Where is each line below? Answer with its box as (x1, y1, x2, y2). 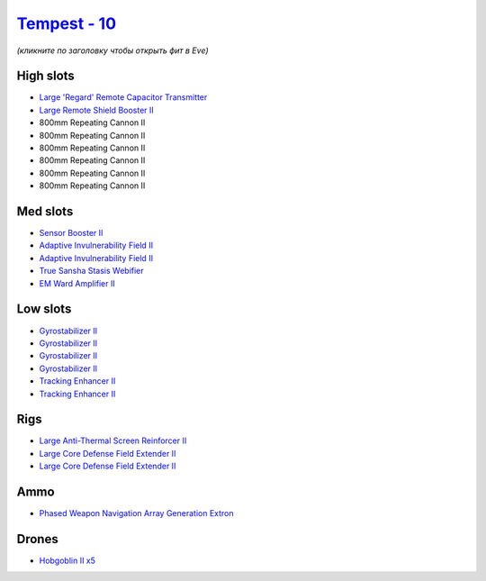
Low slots (16, 302, 72, 317)
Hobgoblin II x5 (39, 555, 96, 567)
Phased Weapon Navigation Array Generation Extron (39, 508, 234, 519)
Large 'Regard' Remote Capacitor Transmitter (39, 92, 208, 103)
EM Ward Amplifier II (39, 277, 116, 288)
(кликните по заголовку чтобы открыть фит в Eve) (16, 45, 209, 56)
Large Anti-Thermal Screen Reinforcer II (39, 435, 187, 446)
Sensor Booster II (39, 228, 103, 239)
